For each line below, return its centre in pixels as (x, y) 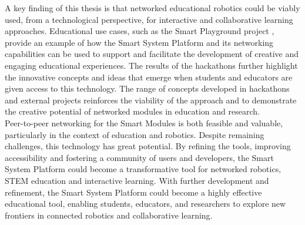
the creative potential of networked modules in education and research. (132, 111)
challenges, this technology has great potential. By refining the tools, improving (148, 146)
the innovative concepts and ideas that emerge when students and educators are (149, 77)
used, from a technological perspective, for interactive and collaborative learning (149, 19)
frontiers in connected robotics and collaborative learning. (109, 215)
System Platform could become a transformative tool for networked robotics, (143, 169)
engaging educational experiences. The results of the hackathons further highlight (151, 65)
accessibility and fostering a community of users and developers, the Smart (139, 157)
